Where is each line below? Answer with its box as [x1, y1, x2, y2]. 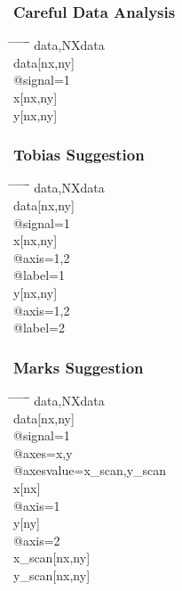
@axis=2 [13, 530, 60, 549]
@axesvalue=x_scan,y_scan [13, 461, 167, 480]
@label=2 [13, 318, 65, 337]
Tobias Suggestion [13, 144, 145, 166]
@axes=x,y [13, 443, 73, 462]
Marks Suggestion [13, 356, 144, 378]
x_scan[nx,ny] [13, 548, 91, 567]
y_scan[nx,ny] [13, 565, 91, 584]
